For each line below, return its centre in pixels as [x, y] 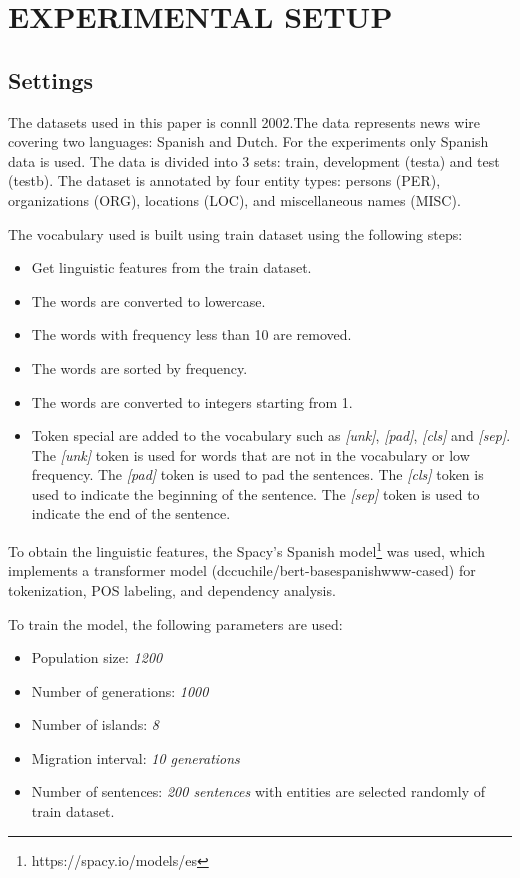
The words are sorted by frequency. [139, 367]
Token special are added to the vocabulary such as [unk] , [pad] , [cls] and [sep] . [271, 435]
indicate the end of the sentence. [131, 513]
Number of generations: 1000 [120, 690]
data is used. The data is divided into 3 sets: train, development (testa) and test [254, 160]
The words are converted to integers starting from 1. [192, 401]
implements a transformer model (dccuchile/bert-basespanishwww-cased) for [242, 570]
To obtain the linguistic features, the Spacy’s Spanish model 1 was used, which [246, 549]
